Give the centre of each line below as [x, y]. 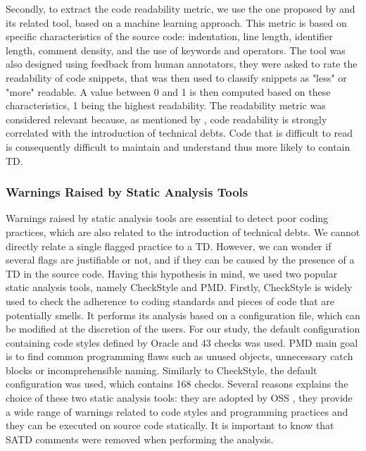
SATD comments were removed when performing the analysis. [140, 439]
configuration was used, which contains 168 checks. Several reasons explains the [177, 384]
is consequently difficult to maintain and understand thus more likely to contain [178, 146]
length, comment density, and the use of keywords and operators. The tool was [176, 50]
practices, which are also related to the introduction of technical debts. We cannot [183, 231]
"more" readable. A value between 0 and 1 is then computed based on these [168, 91]
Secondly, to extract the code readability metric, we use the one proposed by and [181, 8]
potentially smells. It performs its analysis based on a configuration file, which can [183, 315]
